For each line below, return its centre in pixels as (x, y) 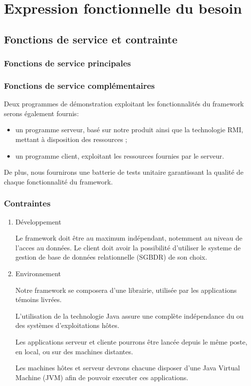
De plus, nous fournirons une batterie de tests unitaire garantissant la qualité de (124, 172)
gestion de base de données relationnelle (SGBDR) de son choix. (111, 257)
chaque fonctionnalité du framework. (58, 181)
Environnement (38, 273)
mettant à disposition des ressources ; (71, 139)
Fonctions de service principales (68, 63)
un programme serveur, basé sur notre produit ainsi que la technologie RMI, (129, 130)
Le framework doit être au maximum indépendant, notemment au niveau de (129, 238)
